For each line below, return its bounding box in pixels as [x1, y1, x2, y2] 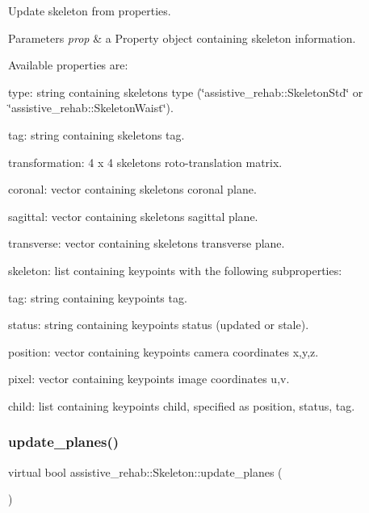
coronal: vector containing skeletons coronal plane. [8, 181, 257, 198]
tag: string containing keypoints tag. [8, 289, 187, 306]
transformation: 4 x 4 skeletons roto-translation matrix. [8, 153, 283, 170]
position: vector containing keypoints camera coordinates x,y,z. [8, 343, 319, 360]
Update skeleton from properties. [8, 2, 171, 19]
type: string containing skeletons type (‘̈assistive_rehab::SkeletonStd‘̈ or [8, 83, 363, 100]
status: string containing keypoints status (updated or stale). [8, 316, 309, 333]
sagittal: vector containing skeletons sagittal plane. [8, 207, 258, 224]
